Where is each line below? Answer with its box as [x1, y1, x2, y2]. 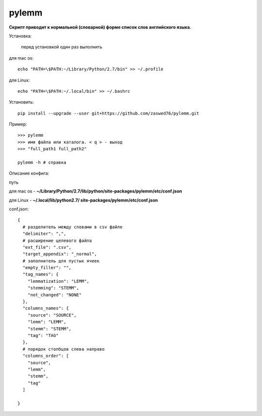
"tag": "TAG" [27, 333, 59, 338]
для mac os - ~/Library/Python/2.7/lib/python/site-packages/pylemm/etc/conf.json [9, 188, 182, 194]
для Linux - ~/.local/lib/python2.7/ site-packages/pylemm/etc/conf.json [9, 197, 158, 203]
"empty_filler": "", [22, 265, 72, 271]
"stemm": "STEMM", [27, 326, 72, 332]
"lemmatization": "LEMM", [27, 278, 90, 284]
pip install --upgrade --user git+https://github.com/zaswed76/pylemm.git [17, 111, 199, 116]
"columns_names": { [22, 305, 69, 311]
